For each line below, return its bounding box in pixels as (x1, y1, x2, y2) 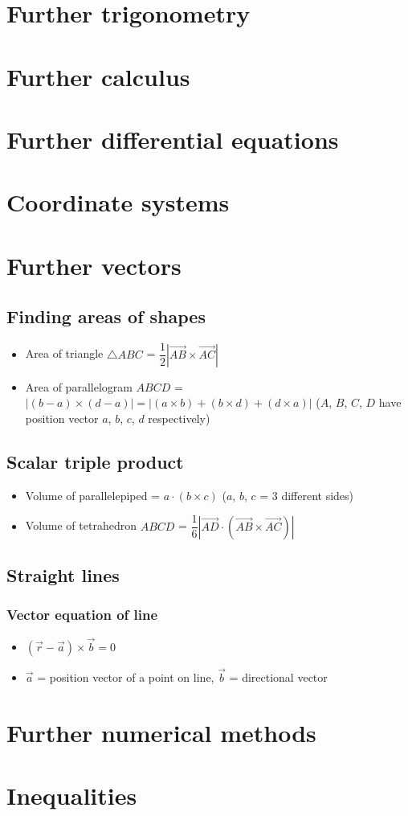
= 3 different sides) (259, 486, 354, 503)
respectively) (148, 409, 210, 426)
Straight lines (6, 562, 120, 587)
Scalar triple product (6, 449, 184, 474)
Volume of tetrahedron (25, 517, 137, 534)
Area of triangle (25, 345, 104, 362)
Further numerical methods (6, 716, 316, 748)
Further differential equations (6, 122, 339, 155)
